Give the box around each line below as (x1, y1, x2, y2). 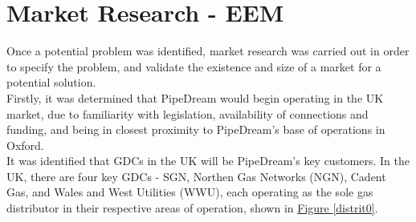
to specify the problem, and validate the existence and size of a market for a (6, 58, 381, 75)
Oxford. (6, 136, 44, 153)
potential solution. (6, 74, 96, 91)
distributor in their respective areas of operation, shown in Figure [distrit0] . (6, 200, 378, 216)
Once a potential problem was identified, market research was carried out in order (6, 42, 410, 59)
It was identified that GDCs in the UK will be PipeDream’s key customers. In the (6, 152, 410, 169)
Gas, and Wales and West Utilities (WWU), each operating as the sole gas (6, 184, 373, 200)
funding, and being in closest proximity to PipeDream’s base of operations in (6, 121, 385, 138)
